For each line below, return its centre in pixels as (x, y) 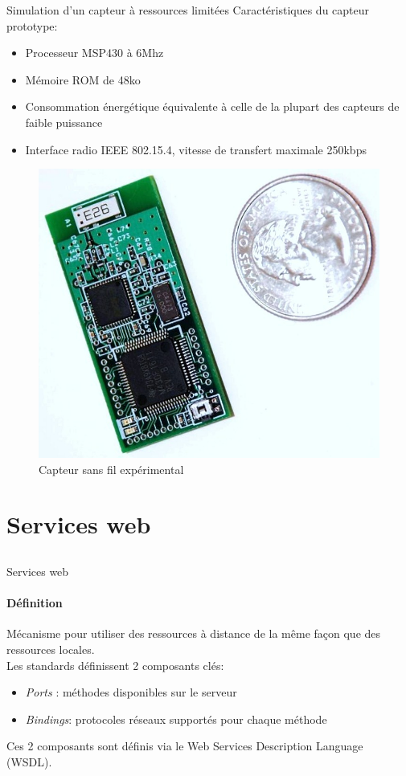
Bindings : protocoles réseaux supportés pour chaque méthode (176, 719)
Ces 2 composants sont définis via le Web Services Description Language (185, 746)
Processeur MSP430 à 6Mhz (94, 53)
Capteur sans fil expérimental (111, 469)
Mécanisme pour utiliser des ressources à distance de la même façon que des (194, 633)
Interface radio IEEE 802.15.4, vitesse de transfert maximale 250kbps (196, 149)
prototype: (32, 25)
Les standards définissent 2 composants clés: (115, 665)
